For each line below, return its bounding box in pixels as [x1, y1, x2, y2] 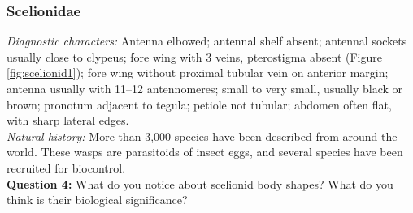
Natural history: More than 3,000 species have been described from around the [7, 127, 398, 144]
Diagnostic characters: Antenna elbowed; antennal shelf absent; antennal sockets [7, 32, 407, 49]
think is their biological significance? [7, 191, 188, 208]
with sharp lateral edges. [7, 112, 129, 129]
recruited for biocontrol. [7, 159, 126, 176]
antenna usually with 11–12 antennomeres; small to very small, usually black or [7, 80, 403, 96]
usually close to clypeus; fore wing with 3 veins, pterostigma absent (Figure [7, 48, 382, 65]
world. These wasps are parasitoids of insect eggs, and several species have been [7, 143, 403, 160]
